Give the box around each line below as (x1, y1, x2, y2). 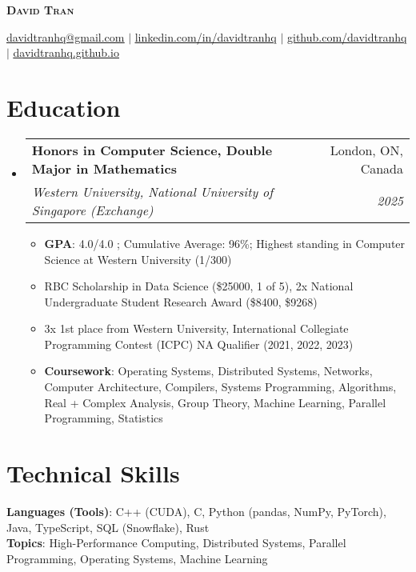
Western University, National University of (31, 182, 274, 201)
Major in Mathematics (31, 158, 177, 178)
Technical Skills (6, 457, 180, 490)
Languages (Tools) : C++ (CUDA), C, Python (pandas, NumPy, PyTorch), (6, 502, 386, 519)
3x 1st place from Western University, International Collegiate (44, 320, 349, 337)
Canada (360, 158, 403, 178)
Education (6, 90, 121, 123)
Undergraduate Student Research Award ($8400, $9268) (44, 293, 318, 310)
